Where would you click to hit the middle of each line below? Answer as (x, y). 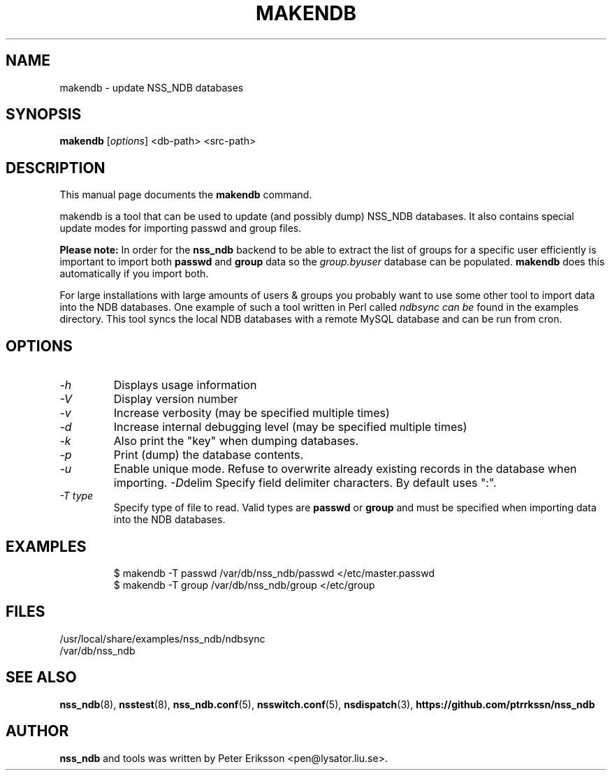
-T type (76, 496)
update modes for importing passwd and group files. (181, 228)
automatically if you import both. (134, 274)
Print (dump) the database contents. (209, 455)
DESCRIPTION (56, 168)
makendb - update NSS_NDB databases (152, 87)
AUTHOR (37, 731)
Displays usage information (185, 385)
